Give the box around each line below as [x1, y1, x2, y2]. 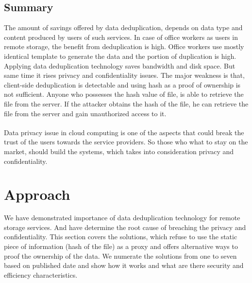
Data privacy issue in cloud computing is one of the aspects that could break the [4, 127, 244, 137]
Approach [4, 184, 70, 204]
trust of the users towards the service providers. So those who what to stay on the [4, 137, 248, 147]
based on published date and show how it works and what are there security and [4, 260, 244, 270]
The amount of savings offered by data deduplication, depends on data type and [4, 22, 243, 33]
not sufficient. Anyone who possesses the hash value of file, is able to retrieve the [4, 89, 244, 99]
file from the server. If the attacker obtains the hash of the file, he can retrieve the [4, 98, 249, 108]
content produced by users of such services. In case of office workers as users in [4, 32, 238, 42]
